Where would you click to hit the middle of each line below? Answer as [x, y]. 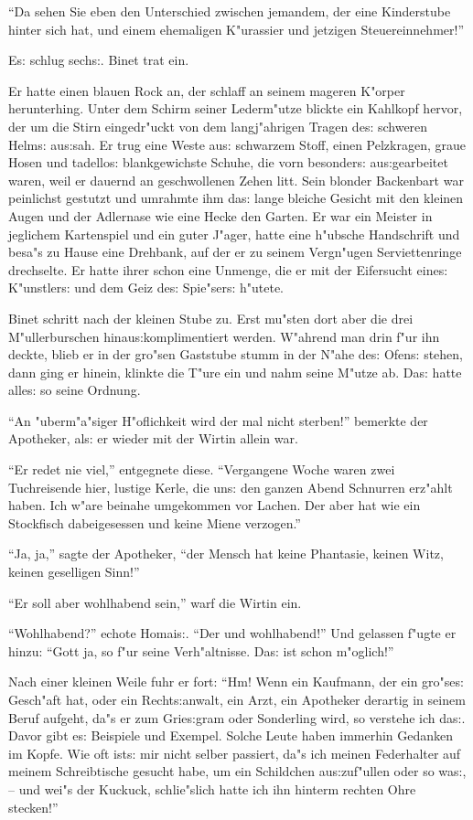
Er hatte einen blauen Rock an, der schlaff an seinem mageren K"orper [207, 90]
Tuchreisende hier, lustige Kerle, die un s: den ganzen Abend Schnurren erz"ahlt [231, 487]
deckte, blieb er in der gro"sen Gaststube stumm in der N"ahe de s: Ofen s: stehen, [236, 354]
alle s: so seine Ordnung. [75, 390]
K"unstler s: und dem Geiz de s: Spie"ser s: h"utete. [146, 288]
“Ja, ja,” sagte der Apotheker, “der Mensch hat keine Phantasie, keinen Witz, [226, 554]
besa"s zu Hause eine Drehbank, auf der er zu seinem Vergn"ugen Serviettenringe [235, 252]
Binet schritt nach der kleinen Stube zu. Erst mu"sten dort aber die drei [211, 318]
